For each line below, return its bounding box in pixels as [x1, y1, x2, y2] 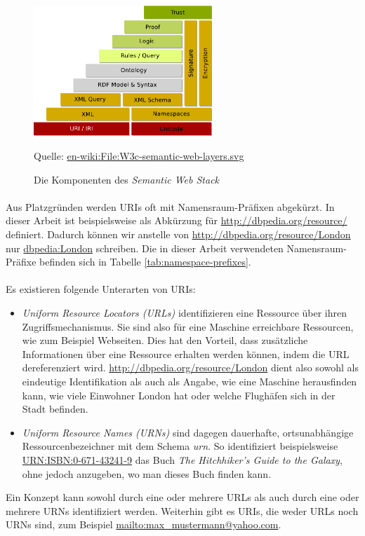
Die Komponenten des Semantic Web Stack [34, 172, 220, 186]
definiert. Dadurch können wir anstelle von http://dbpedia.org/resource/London [6, 227, 351, 242]
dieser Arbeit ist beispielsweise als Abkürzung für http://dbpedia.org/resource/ [6, 213, 347, 228]
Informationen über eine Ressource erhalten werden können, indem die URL [22, 346, 350, 361]
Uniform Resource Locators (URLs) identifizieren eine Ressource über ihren [22, 305, 347, 319]
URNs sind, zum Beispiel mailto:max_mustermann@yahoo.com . [6, 517, 281, 532]
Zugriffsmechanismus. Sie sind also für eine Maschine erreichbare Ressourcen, [22, 319, 354, 334]
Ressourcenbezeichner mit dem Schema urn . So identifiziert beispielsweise [22, 439, 338, 453]
